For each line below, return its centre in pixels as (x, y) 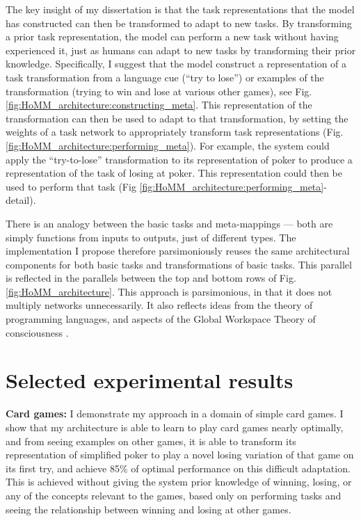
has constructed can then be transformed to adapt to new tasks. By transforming (179, 23)
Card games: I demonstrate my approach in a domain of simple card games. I (175, 414)
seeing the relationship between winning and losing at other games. (149, 509)
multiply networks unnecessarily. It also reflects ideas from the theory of (159, 305)
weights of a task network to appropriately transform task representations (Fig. (175, 132)
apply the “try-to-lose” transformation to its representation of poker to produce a (179, 159)
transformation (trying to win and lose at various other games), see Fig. (159, 91)
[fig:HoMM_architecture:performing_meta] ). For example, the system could (168, 145)
